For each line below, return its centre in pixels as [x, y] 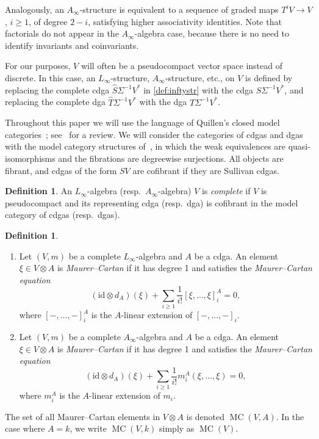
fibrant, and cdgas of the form [61, 170]
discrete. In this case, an [50, 77]
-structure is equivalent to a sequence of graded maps [179, 9]
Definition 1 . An [39, 191]
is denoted [206, 416]
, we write [88, 428]
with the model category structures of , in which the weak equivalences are [145, 146]
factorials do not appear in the [62, 33]
